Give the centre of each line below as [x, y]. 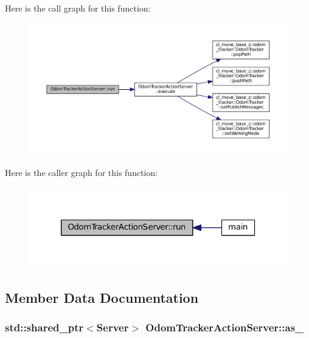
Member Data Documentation [102, 297]
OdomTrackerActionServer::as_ [225, 327]
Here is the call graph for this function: [78, 8]
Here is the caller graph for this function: [82, 173]
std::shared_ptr [44, 327]
